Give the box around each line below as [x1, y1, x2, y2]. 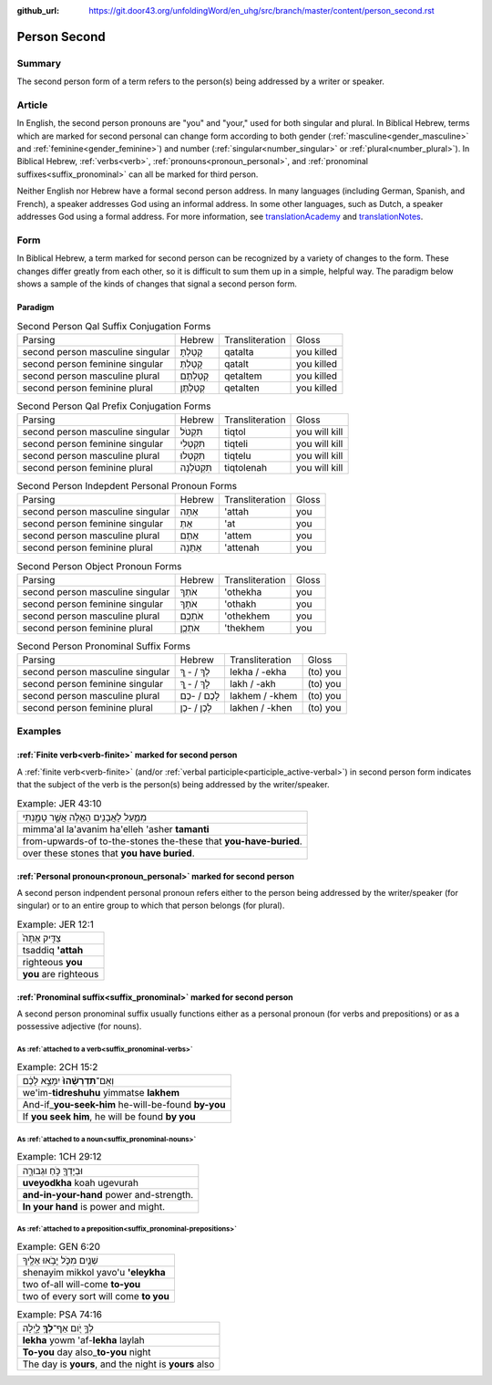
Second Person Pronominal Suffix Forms [16, 640, 191, 652]
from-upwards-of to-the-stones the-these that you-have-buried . [22, 835, 302, 848]
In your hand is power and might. [22, 1200, 166, 1213]
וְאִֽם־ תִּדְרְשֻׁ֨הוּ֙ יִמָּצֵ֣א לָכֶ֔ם [22, 1075, 114, 1088]
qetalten [223, 381, 260, 394]
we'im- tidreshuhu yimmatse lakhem [22, 1087, 180, 1099]
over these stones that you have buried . [22, 847, 195, 859]
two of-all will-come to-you [22, 1277, 141, 1290]
